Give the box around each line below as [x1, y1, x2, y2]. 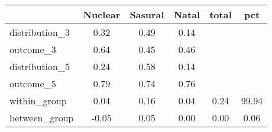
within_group [9, 94, 67, 107]
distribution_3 [9, 25, 70, 39]
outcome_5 [9, 77, 56, 90]
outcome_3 [9, 42, 56, 56]
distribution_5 [9, 60, 70, 73]
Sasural [129, 8, 164, 21]
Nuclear [83, 8, 121, 21]
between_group [9, 111, 74, 124]
